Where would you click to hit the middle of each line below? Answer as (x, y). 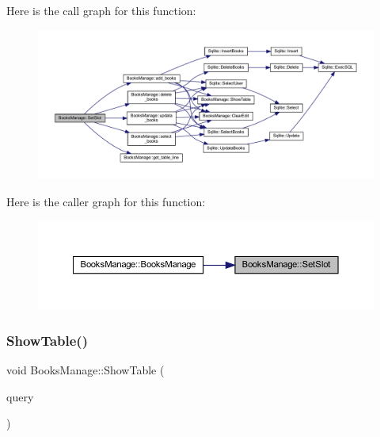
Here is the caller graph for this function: (106, 201)
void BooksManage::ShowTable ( (85, 370)
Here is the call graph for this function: (101, 10)
